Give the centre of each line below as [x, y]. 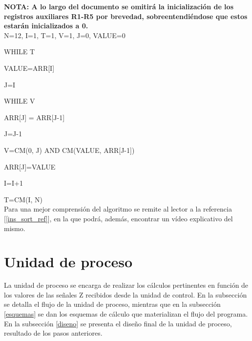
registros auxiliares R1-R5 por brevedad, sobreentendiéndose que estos [126, 16]
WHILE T [19, 52]
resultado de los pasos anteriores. [53, 333]
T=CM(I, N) [23, 199]
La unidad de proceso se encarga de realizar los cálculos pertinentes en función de [126, 285]
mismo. [15, 228]
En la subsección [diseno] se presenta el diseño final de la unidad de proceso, [118, 323]
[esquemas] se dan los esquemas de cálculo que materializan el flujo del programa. [126, 314]
